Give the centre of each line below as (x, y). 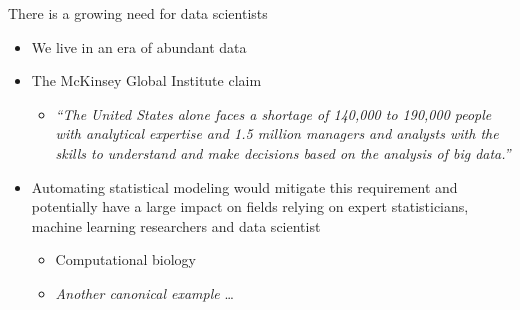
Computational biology (126, 259)
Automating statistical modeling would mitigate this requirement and (244, 186)
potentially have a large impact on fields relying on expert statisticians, (250, 206)
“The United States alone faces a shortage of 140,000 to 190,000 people (273, 113)
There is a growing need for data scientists (138, 13)
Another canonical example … (144, 292)
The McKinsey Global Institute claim (146, 80)
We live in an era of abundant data (139, 46)
